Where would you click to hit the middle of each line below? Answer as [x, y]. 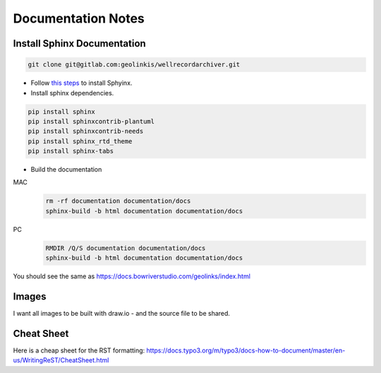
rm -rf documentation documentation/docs [118, 201]
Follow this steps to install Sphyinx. [81, 83]
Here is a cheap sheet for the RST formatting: [79, 350]
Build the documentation [66, 170]
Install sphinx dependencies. [72, 93]
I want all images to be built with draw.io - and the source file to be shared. [122, 314]
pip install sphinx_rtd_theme [80, 141]
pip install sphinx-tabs [71, 151]
